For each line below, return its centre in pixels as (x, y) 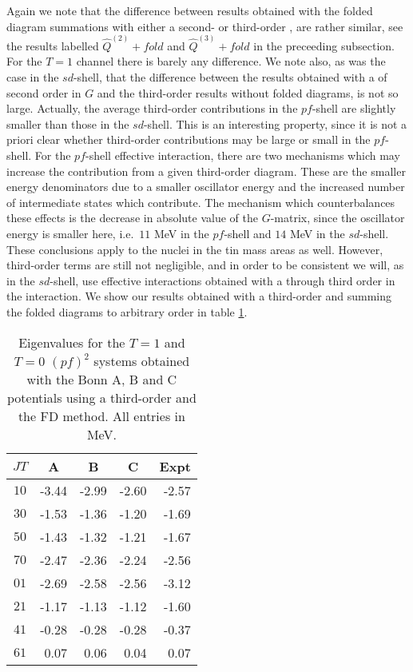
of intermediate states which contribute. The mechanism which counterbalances (201, 202)
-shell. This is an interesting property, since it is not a (275, 123)
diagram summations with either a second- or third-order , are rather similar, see (205, 26)
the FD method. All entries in (101, 416)
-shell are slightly (354, 108)
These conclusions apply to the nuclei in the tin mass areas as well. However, (195, 249)
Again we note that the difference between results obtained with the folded (190, 10)
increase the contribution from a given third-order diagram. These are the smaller (206, 171)
